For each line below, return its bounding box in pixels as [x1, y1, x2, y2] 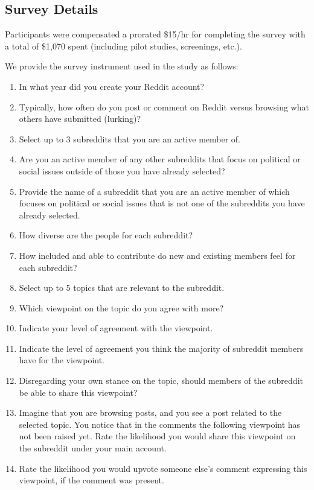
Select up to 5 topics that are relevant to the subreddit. [19, 281, 225, 294]
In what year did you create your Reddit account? [19, 80, 205, 92]
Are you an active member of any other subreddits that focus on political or [19, 153, 301, 165]
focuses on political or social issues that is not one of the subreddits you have [19, 197, 305, 209]
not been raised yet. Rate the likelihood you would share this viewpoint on [19, 430, 296, 442]
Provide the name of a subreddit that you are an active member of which [19, 185, 290, 197]
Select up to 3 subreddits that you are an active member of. [19, 132, 240, 145]
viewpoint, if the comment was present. [19, 474, 164, 486]
